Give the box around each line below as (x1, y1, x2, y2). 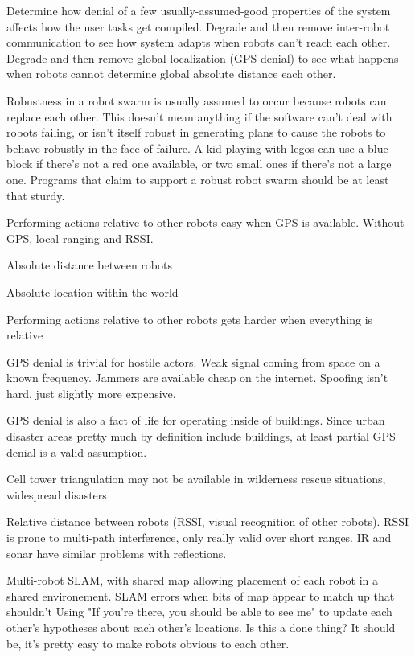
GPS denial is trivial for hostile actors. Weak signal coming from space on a (6, 353, 380, 370)
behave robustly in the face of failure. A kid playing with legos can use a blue (6, 139, 388, 156)
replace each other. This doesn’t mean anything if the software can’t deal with (6, 108, 392, 125)
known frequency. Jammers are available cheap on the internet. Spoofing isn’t (6, 369, 388, 386)
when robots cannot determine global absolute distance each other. (6, 65, 336, 82)
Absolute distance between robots (6, 257, 172, 273)
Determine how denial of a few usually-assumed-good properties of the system (6, 2, 391, 18)
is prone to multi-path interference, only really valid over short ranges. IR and (6, 529, 392, 546)
